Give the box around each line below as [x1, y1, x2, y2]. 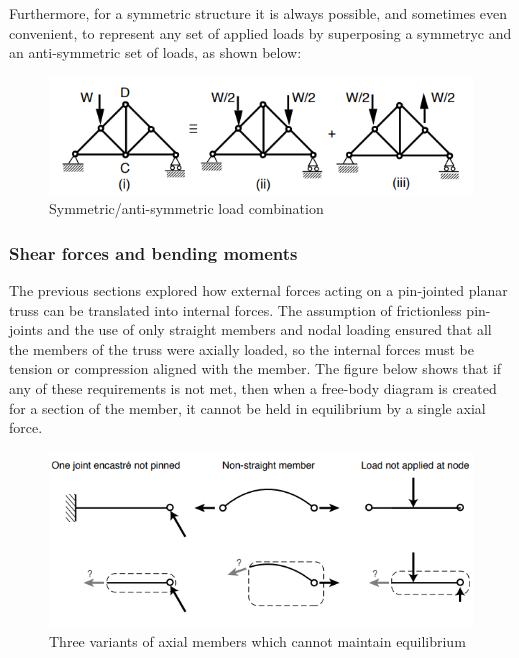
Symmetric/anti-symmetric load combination [49, 198, 324, 219]
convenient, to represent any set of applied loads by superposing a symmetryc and [9, 22, 512, 43]
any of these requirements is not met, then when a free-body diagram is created [9, 378, 497, 398]
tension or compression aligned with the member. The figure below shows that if [9, 358, 502, 379]
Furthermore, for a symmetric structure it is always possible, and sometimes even [9, 3, 508, 23]
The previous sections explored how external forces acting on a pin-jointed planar [9, 280, 508, 301]
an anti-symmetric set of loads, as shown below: [9, 42, 302, 63]
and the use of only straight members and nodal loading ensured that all [47, 319, 492, 340]
